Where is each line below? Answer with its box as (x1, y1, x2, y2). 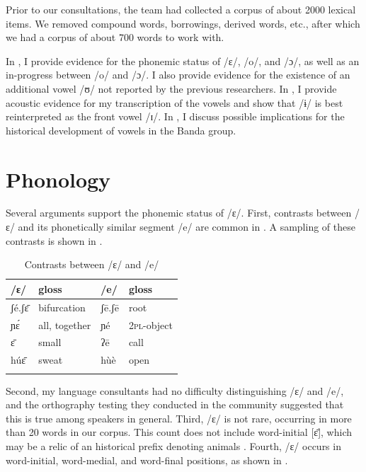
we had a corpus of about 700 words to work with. (6, 30, 224, 45)
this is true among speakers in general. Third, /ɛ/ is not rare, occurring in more (6, 410, 352, 425)
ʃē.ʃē (101, 299, 119, 314)
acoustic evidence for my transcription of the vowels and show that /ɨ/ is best (6, 95, 343, 110)
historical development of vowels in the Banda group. (6, 122, 236, 137)
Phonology (6, 164, 111, 193)
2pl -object (128, 317, 173, 332)
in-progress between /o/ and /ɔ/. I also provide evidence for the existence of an (6, 67, 350, 82)
